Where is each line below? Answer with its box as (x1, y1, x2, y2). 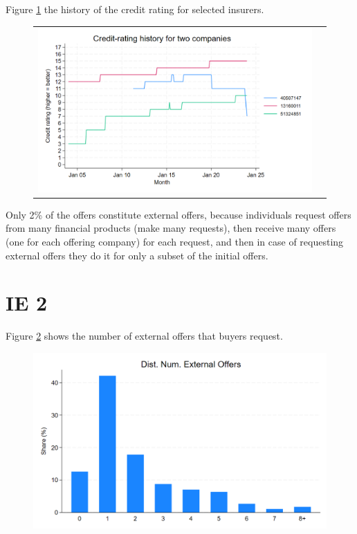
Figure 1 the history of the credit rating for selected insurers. (6, 2, 264, 16)
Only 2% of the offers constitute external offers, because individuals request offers (6, 207, 351, 221)
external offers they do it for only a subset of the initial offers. (6, 248, 268, 262)
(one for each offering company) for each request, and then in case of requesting (6, 234, 344, 249)
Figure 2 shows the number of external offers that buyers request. (6, 329, 283, 343)
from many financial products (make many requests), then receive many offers (6, 221, 336, 235)
